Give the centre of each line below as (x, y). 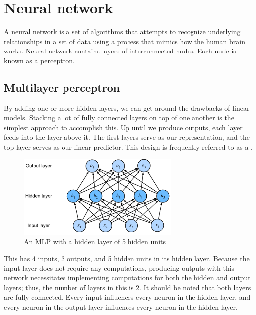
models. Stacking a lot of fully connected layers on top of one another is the (119, 118)
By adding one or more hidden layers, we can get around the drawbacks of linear (127, 108)
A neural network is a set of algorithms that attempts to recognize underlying (122, 31)
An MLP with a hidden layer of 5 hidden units (95, 241)
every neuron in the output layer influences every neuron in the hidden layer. (121, 307)
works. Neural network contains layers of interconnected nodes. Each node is (120, 51)
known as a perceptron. (39, 60)
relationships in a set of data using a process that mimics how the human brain (125, 41)
